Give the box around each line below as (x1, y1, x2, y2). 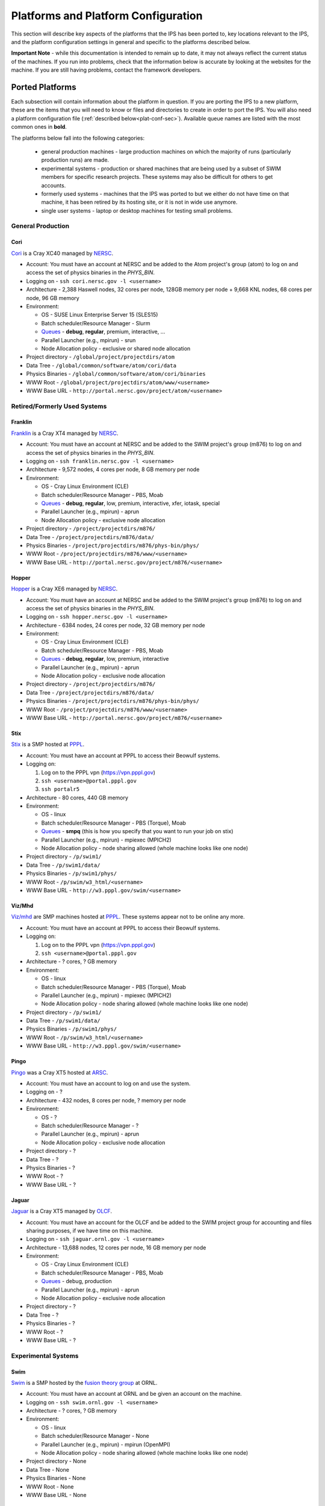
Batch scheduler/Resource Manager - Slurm (41, 319, 150, 327)
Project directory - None (26, 1458, 87, 1465)
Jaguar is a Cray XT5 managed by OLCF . (11, 1208, 113, 1215)
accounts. (41, 181, 66, 189)
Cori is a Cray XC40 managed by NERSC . (11, 249, 114, 257)
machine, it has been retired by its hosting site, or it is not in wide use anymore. (41, 199, 238, 206)
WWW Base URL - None (26, 1492, 87, 1498)
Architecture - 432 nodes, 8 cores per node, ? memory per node (26, 1096, 186, 1104)
